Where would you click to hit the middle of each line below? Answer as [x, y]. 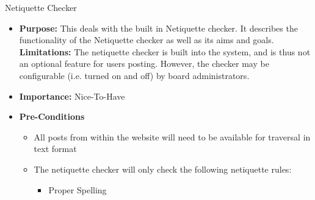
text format [55, 149]
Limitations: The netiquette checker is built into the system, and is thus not [165, 51]
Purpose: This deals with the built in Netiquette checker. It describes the [158, 28]
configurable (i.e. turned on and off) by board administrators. [134, 75]
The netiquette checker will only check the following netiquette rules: [163, 169]
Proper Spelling [78, 189]
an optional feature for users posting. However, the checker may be [144, 64]
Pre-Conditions [52, 116]
